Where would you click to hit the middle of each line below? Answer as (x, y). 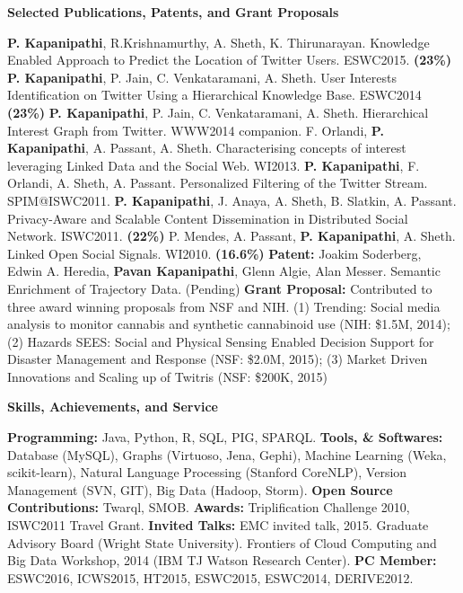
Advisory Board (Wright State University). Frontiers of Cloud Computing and (222, 542)
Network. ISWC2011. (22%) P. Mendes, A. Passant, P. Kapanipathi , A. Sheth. (231, 236)
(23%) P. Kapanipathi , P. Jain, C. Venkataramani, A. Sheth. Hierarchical (218, 112)
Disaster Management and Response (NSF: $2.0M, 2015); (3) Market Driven (218, 359)
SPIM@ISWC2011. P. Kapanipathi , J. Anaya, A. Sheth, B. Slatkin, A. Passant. (232, 200)
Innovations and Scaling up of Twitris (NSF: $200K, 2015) (168, 376)
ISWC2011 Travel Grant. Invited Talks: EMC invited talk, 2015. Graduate (218, 525)
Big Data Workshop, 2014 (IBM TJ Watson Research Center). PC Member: (222, 560)
